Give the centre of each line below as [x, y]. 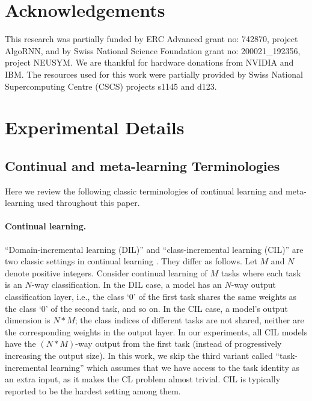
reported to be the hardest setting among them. [93, 390]
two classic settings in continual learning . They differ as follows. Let [131, 261]
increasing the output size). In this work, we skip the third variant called [139, 355]
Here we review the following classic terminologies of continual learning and [144, 191]
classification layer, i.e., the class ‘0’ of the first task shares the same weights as [151, 297]
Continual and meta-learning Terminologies [142, 165]
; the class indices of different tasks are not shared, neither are [189, 320]
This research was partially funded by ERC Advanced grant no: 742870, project [151, 39]
